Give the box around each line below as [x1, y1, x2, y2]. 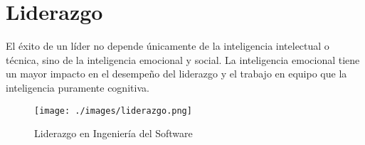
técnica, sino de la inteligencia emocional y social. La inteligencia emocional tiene [6, 52, 360, 67]
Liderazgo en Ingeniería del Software [34, 126, 193, 141]
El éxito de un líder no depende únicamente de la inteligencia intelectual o [6, 38, 329, 53]
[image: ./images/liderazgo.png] [34, 105, 192, 116]
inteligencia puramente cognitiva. [6, 80, 149, 95]
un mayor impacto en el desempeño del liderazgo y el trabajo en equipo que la [6, 66, 347, 81]
